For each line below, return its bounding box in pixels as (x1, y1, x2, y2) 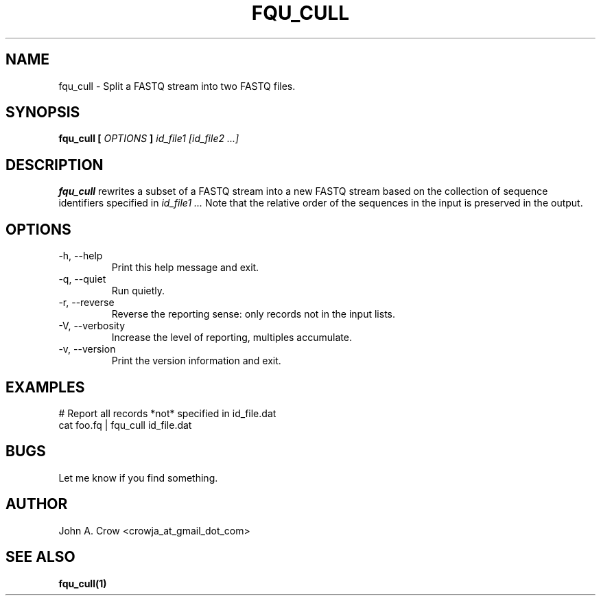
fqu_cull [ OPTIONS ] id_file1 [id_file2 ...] (58, 132, 239, 145)
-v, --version (58, 343, 116, 355)
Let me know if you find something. (58, 471, 218, 484)
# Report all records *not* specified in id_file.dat (58, 407, 276, 419)
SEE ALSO (5, 548, 75, 566)
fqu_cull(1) (58, 577, 107, 589)
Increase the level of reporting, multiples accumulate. (111, 331, 352, 344)
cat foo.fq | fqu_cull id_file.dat (58, 419, 192, 431)
